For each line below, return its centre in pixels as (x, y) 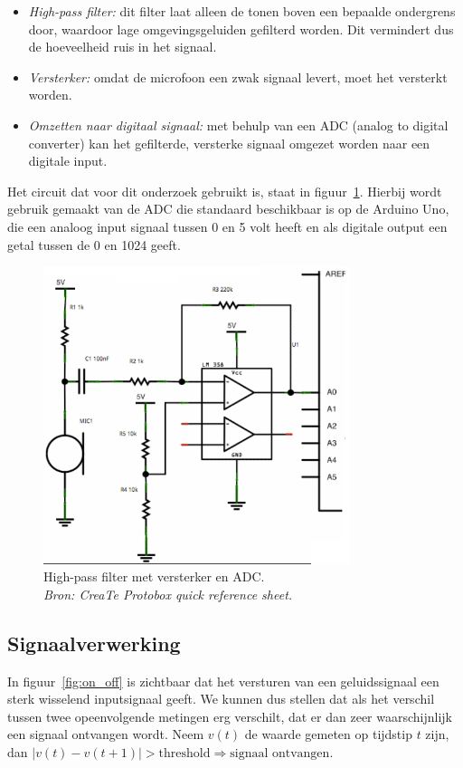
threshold (184, 754)
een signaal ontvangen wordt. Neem (106, 734)
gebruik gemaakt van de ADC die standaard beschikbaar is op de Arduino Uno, (228, 209)
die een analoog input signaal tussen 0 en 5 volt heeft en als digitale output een (227, 226)
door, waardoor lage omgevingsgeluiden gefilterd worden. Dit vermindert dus (241, 29)
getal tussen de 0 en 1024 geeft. (94, 244)
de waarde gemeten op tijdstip (328, 734)
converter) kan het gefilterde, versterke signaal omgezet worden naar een (229, 143)
